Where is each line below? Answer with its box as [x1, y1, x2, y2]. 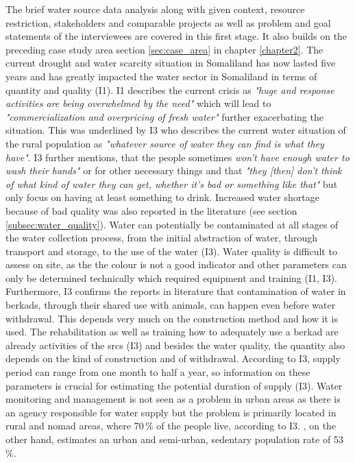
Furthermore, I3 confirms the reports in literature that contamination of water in [5, 284, 346, 298]
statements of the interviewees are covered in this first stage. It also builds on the [5, 29, 347, 43]
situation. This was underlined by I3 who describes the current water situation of [5, 123, 346, 137]
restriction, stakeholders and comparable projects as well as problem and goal [5, 15, 331, 29]
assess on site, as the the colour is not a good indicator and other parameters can [5, 257, 347, 272]
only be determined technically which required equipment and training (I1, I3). [5, 270, 337, 285]
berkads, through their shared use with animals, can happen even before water [5, 298, 336, 312]
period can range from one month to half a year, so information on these [5, 365, 310, 379]
